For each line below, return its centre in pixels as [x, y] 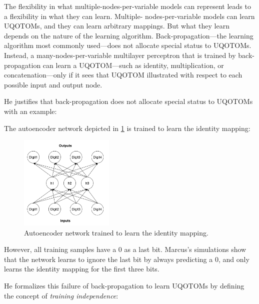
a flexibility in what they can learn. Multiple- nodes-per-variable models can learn [129, 16]
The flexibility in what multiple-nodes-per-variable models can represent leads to [127, 6]
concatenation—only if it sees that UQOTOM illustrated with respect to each [123, 75]
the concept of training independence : [61, 295]
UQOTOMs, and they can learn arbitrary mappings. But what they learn [117, 26]
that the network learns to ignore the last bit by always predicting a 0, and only [127, 259]
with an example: [30, 111]
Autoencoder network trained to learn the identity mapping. [116, 232]
